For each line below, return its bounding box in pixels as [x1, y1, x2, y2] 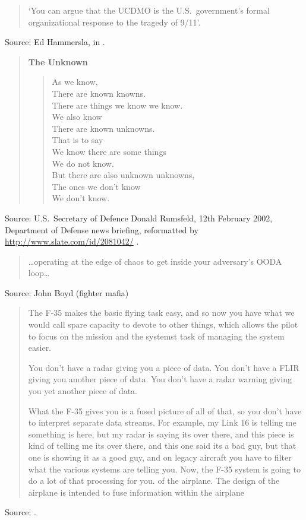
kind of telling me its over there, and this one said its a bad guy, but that [28, 439, 296, 452]
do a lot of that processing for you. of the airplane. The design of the [28, 474, 280, 487]
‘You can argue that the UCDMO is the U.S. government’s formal [28, 4, 270, 16]
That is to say [52, 134, 103, 146]
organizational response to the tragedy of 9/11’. [28, 15, 201, 28]
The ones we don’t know [52, 180, 141, 192]
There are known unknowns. [52, 122, 155, 134]
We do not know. [52, 157, 114, 169]
